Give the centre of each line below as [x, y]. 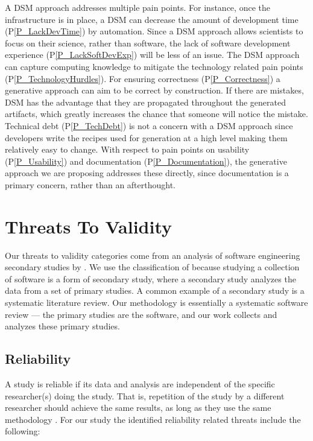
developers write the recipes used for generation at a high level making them [146, 137]
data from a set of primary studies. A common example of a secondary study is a [155, 290]
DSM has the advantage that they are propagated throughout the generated [145, 102]
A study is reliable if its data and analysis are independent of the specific [140, 383]
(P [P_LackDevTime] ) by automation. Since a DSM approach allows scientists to [154, 31]
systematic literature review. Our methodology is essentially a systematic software [156, 302]
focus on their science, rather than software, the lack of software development [148, 43]
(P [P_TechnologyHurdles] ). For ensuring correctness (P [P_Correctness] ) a [143, 78]
